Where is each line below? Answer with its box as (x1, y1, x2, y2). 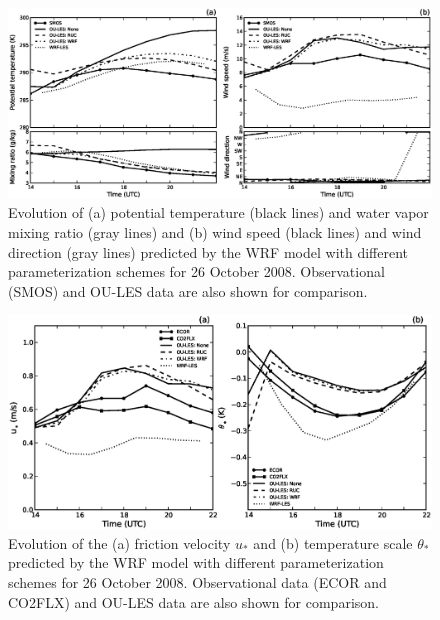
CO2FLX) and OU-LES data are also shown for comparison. (8, 591, 379, 612)
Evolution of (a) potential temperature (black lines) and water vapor (8, 202, 429, 223)
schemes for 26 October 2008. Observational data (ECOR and (8, 572, 387, 593)
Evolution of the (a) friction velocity (8, 532, 231, 553)
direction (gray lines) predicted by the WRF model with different (8, 241, 409, 262)
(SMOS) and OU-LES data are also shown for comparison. (8, 280, 368, 301)
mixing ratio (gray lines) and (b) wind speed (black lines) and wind (8, 222, 422, 243)
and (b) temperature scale (253, 532, 413, 553)
